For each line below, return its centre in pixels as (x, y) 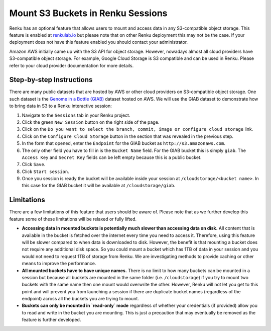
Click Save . (34, 164)
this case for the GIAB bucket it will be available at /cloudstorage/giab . (99, 186)
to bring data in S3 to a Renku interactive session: (61, 106)
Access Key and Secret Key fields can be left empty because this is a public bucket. (112, 157)
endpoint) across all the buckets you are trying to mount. (80, 299)
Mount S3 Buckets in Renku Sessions (88, 13)
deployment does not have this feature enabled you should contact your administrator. (99, 42)
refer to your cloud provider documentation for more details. (72, 65)
